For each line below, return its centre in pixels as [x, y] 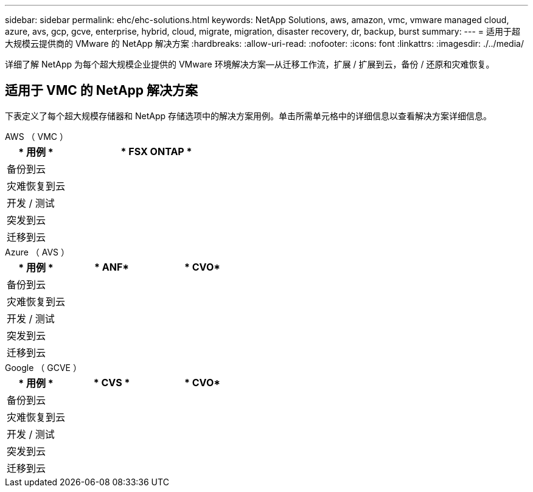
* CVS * [112, 382]
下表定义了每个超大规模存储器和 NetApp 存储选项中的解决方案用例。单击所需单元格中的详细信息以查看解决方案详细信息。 [248, 116]
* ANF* [112, 267]
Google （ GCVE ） [43, 367]
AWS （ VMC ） [37, 136]
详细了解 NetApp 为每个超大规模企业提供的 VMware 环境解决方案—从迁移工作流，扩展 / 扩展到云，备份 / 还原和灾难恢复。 [250, 64]
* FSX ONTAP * [156, 151]
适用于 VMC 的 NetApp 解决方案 [102, 91]
